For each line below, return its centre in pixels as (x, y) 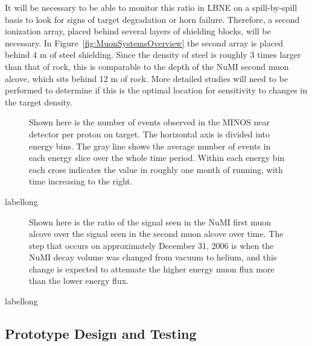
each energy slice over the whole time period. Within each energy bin (157, 158)
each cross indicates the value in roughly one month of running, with (156, 169)
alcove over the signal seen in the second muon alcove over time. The (156, 234)
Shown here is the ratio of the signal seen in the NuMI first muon (150, 222)
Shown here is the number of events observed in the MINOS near (149, 122)
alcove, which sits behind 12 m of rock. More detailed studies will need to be (146, 78)
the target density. (39, 102)
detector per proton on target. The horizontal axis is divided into (149, 134)
